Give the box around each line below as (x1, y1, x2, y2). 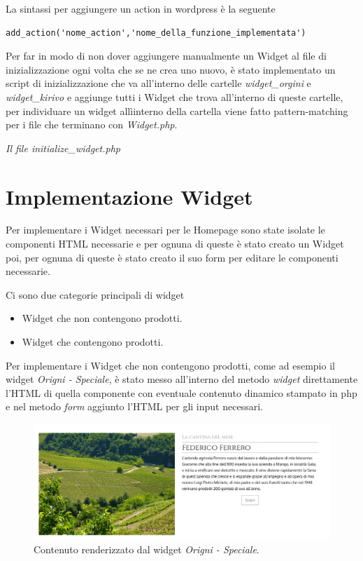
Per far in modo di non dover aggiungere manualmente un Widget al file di (6, 48, 327, 63)
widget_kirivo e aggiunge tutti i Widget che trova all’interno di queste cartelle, (6, 89, 343, 104)
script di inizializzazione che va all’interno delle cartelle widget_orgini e (6, 76, 311, 90)
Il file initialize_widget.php (6, 140, 120, 155)
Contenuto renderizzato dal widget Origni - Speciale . (34, 541, 259, 556)
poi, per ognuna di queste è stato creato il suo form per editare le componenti (6, 250, 339, 264)
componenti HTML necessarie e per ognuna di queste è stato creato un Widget (6, 236, 344, 251)
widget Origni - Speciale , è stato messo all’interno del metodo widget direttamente (6, 372, 358, 386)
